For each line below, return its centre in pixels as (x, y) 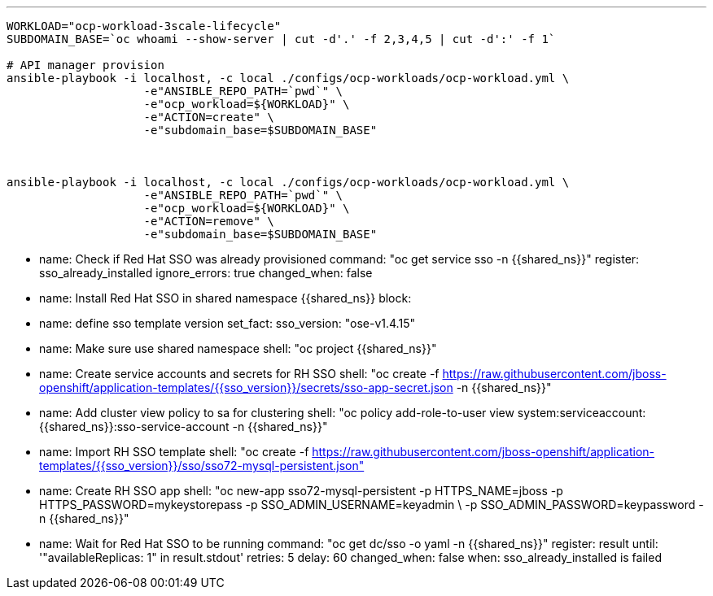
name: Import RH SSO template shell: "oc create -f (174, 452)
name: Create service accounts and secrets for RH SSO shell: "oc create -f (239, 374)
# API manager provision (85, 65)
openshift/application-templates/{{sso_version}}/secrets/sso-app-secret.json (246, 387)
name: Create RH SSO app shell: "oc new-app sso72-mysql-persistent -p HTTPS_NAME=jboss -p (301, 491)
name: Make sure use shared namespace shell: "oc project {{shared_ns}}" (238, 348)
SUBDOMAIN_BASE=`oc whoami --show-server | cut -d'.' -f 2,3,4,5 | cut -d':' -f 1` (281, 39)
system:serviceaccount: (582, 413)
